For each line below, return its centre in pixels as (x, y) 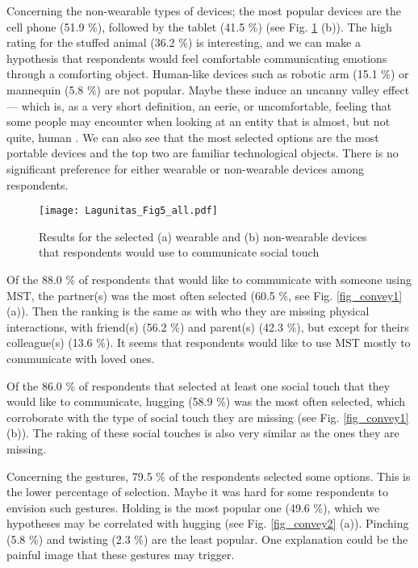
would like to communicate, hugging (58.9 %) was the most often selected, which (206, 401)
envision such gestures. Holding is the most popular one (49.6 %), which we (193, 507)
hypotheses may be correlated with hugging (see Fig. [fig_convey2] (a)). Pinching (208, 523)
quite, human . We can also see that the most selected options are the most (193, 137)
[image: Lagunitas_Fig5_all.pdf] (128, 211)
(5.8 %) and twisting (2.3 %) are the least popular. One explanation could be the (207, 539)
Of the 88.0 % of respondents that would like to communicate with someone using (209, 279)
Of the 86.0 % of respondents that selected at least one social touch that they (199, 385)
